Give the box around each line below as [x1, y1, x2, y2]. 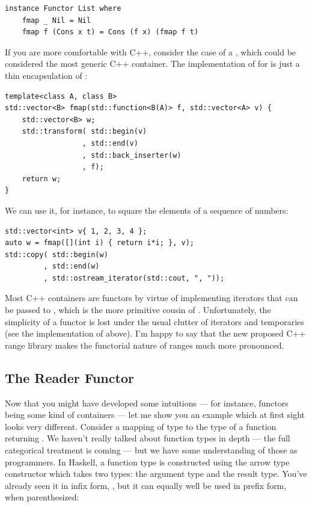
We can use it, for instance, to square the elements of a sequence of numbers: [5, 204, 289, 216]
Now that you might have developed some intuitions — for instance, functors [5, 396, 289, 409]
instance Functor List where [5, 4, 121, 13]
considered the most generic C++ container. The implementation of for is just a [5, 57, 300, 70]
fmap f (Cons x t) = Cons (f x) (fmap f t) [22, 28, 199, 37]
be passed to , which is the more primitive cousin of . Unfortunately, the [5, 303, 271, 316]
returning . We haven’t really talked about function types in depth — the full [5, 432, 290, 444]
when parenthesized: [5, 491, 79, 503]
